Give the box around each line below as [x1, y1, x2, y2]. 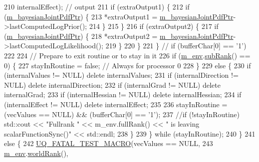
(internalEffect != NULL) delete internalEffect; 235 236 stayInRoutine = [4, 99, 227, 109]
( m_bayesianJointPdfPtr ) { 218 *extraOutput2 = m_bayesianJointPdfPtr [4, 30, 233, 41]
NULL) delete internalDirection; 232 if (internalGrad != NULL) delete [4, 79, 221, 90]
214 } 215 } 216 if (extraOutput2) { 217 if [89, 21, 219, 31]
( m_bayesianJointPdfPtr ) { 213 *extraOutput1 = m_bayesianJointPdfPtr [4, 11, 233, 21]
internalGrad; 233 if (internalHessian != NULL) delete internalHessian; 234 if [4, 89, 241, 100]
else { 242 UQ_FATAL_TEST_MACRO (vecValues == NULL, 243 [4, 138, 213, 149]
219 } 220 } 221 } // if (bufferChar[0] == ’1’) [105, 40, 246, 51]
